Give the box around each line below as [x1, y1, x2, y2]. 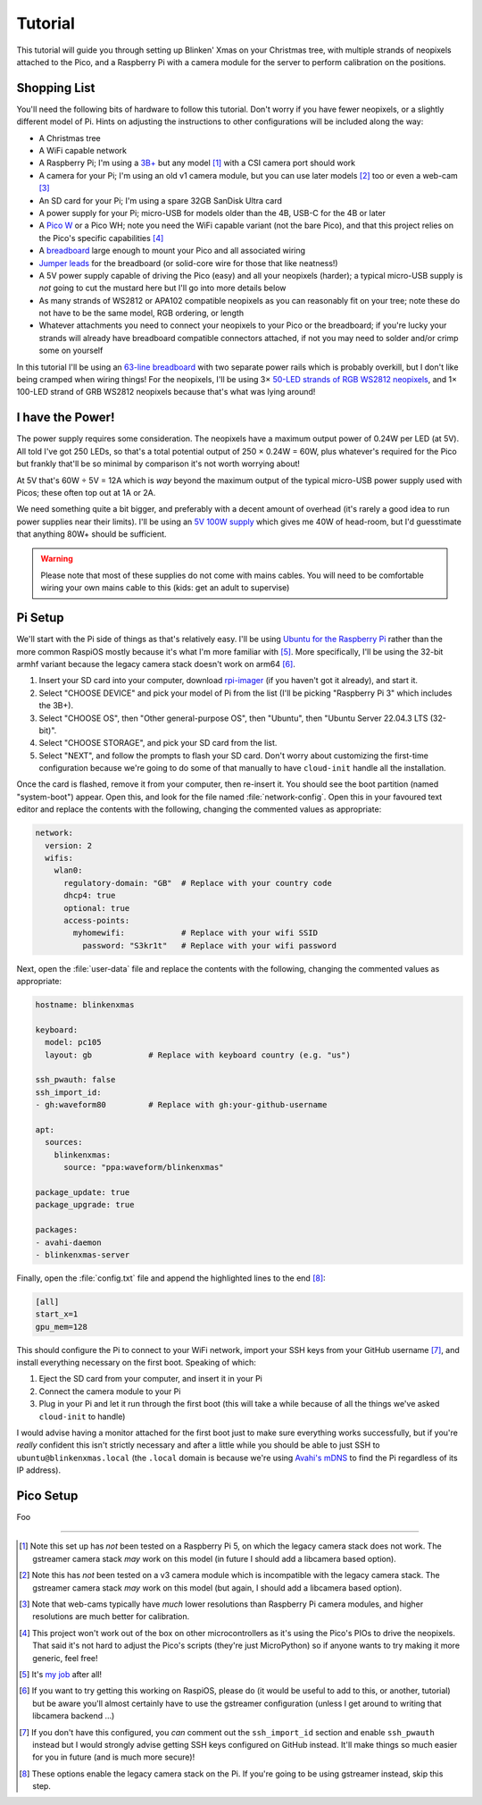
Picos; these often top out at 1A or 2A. [16, 487, 156, 497]
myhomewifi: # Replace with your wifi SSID [72, 928, 319, 938]
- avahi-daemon [35, 1237, 102, 1248]
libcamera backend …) [32, 1710, 115, 1721]
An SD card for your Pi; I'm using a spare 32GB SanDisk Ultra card [38, 195, 283, 205]
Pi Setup [16, 610, 64, 625]
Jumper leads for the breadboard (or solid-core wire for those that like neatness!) [38, 257, 338, 268]
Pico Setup [16, 1488, 79, 1503]
